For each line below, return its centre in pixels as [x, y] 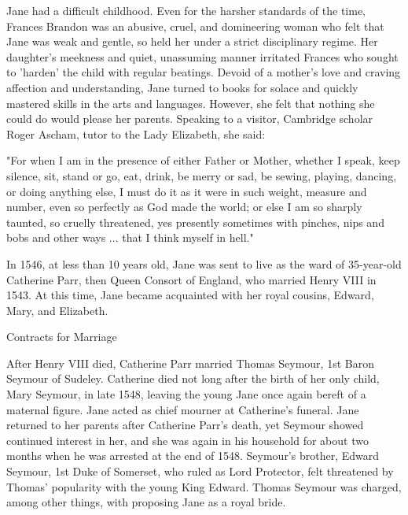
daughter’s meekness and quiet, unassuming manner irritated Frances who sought [202, 56]
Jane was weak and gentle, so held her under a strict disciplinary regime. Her [192, 41]
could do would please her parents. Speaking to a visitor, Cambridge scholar [190, 119]
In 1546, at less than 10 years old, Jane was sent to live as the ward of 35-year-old [204, 263]
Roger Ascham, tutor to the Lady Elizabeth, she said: [136, 133]
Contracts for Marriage [62, 337]
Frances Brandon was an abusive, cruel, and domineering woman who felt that [195, 26]
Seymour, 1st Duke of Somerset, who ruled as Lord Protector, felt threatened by [200, 471]
